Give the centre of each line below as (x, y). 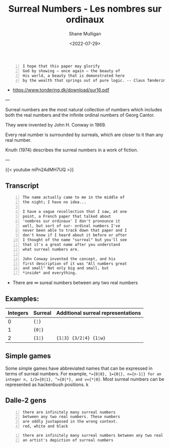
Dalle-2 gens (26, 401)
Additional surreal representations (99, 313)
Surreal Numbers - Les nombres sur (85, 9)
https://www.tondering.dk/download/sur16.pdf (61, 90)
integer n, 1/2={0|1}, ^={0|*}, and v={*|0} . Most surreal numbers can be (85, 379)
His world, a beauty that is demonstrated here (74, 76)
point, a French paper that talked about (67, 216)
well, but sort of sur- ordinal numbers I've (71, 226)
